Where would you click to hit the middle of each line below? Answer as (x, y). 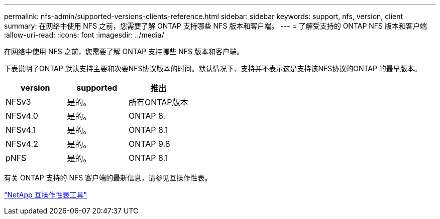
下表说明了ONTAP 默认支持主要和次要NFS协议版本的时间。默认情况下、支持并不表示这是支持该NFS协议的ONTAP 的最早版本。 (213, 68)
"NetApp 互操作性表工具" (46, 195)
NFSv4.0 (22, 116)
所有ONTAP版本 (158, 102)
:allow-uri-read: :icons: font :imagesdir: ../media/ (84, 35)
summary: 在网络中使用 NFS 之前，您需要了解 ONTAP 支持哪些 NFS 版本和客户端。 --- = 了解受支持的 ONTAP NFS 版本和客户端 (216, 26)
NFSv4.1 (21, 130)
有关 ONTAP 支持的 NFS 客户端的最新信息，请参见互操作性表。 (108, 178)
